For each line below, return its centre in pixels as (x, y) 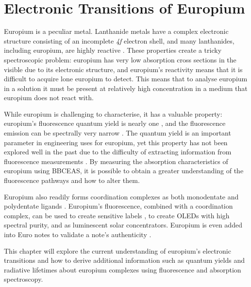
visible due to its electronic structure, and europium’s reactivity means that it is (123, 69)
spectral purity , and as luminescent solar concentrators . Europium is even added (123, 225)
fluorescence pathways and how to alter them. (72, 180)
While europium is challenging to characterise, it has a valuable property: (113, 113)
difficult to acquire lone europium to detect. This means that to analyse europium (126, 79)
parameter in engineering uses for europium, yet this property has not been (116, 142)
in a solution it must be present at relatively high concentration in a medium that (126, 88)
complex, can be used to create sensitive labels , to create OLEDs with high (117, 215)
